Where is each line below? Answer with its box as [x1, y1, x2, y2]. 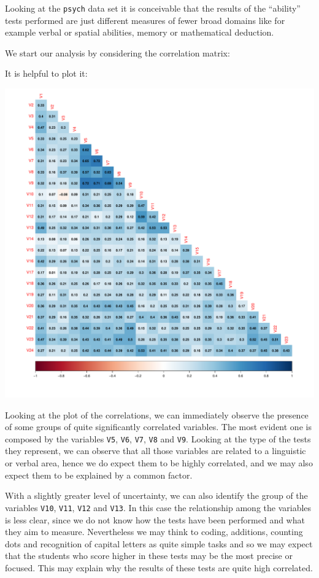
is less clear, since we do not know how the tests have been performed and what [5, 513, 305, 526]
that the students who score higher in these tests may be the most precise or [5, 549, 293, 562]
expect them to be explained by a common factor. [5, 468, 193, 481]
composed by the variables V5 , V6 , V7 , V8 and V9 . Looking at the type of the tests [5, 432, 311, 445]
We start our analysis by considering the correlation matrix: [5, 46, 230, 59]
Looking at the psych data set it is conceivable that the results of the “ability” [5, 2, 301, 14]
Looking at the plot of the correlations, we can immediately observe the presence [5, 408, 309, 421]
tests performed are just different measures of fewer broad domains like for [5, 13, 285, 26]
